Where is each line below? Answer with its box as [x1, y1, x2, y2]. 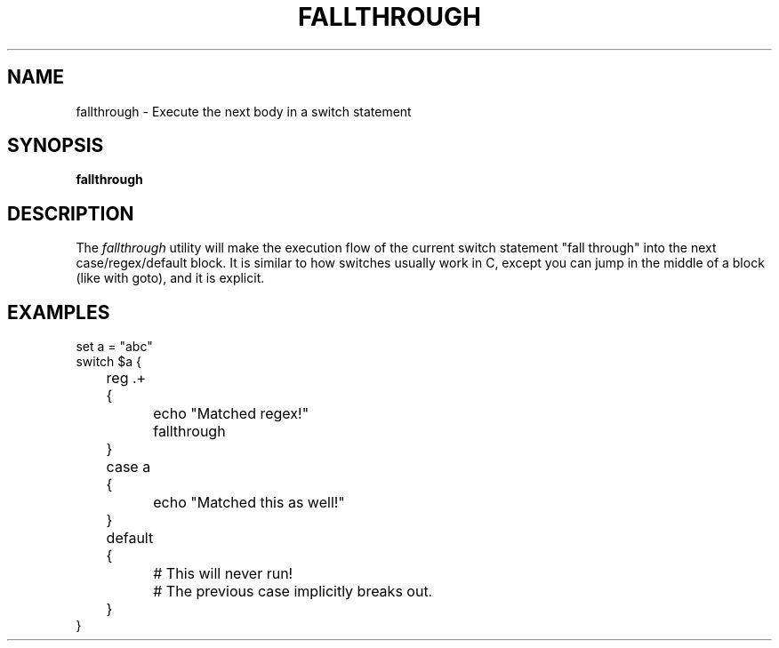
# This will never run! [153, 564, 293, 583]
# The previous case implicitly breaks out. [153, 582, 433, 601]
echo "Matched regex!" [153, 404, 309, 423]
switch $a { [76, 354, 142, 370]
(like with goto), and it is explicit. [76, 270, 265, 286]
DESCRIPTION [7, 202, 134, 225]
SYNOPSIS [7, 134, 104, 157]
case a [106, 458, 151, 476]
